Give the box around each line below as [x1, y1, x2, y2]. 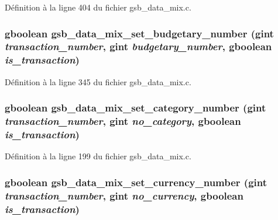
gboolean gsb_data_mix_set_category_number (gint [5, 100, 266, 115]
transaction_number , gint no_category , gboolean [5, 114, 241, 128]
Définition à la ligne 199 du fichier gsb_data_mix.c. [5, 150, 191, 162]
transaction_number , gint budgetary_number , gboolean [5, 39, 272, 54]
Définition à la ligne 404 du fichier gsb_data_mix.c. [5, 1, 191, 13]
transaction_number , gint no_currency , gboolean [5, 188, 243, 202]
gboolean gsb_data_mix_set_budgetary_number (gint [5, 26, 274, 40]
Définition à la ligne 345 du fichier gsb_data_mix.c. [5, 75, 191, 88]
